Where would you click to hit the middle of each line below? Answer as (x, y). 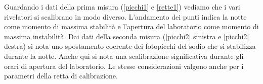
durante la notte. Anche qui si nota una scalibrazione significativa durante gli (124, 56)
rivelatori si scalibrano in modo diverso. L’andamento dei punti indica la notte (125, 16)
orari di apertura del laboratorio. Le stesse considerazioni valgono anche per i (124, 66)
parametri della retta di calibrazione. (61, 76)
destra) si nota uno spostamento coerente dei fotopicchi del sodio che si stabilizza (130, 46)
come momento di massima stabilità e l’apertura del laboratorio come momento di (131, 26)
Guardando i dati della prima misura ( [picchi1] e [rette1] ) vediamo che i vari (122, 7)
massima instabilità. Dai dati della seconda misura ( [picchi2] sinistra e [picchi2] (127, 36)
